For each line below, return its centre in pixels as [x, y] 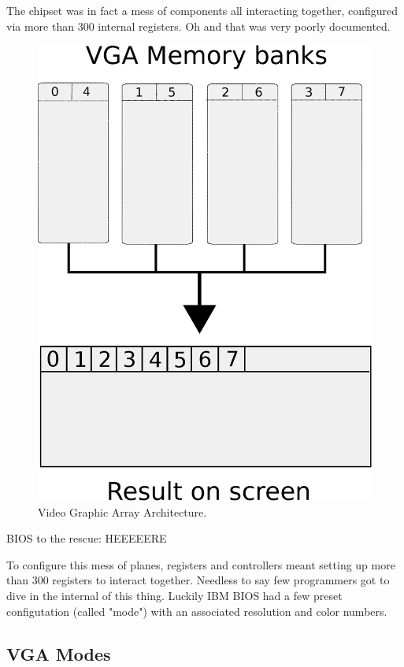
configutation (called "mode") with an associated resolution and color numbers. [197, 611]
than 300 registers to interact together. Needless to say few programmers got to [198, 580]
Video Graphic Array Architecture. [122, 511]
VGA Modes [59, 653]
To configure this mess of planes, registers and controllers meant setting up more [201, 564]
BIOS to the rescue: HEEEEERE [87, 538]
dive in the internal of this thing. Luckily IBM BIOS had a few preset [174, 596]
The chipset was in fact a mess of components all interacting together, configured [202, 10]
